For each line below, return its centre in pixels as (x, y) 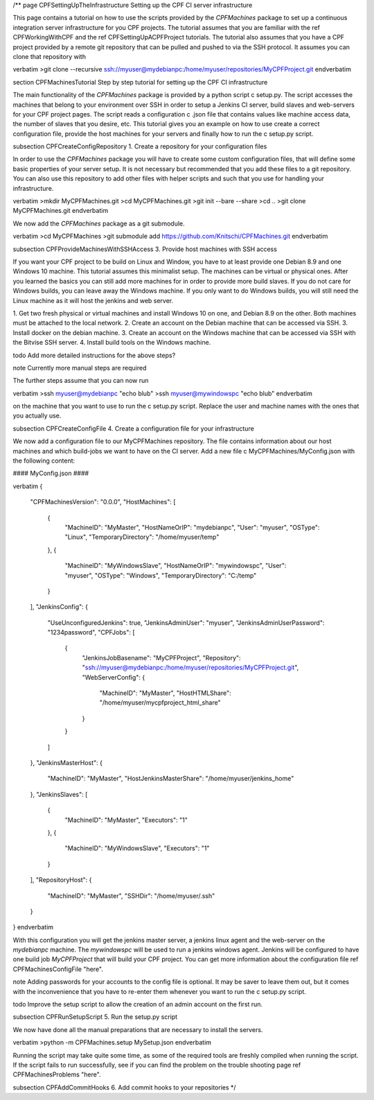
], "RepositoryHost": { (61, 880)
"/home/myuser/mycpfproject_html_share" (160, 703)
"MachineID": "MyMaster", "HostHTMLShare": (165, 693)
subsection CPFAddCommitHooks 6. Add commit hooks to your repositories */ (124, 1087)
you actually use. (37, 415)
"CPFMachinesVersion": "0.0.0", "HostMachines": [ (103, 502)
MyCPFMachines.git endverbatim (61, 211)
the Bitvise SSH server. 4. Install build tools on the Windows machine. (112, 343)
